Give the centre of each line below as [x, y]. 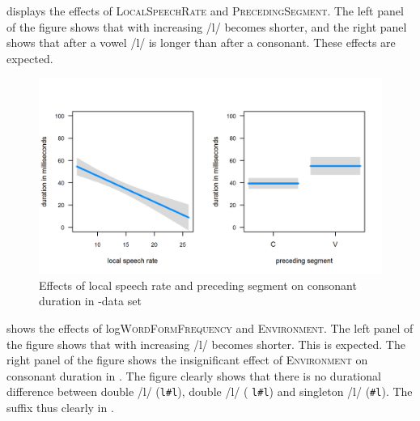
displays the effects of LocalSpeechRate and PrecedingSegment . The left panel [205, 11]
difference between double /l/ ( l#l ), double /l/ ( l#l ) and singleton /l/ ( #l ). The [210, 391]
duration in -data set [90, 301]
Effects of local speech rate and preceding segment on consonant [198, 285]
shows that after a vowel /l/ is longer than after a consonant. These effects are [201, 43]
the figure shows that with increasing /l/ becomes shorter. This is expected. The [206, 344]
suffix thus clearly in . [60, 407]
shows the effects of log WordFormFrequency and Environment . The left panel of [210, 327]
